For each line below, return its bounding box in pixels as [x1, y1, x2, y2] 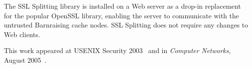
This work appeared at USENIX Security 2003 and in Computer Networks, [4, 45, 231, 55]
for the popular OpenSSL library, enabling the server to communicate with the [4, 10, 239, 20]
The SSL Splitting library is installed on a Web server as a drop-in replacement [4, 1, 241, 11]
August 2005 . [4, 54, 47, 65]
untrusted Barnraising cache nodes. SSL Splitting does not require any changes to [4, 20, 248, 30]
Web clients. [4, 29, 40, 39]
